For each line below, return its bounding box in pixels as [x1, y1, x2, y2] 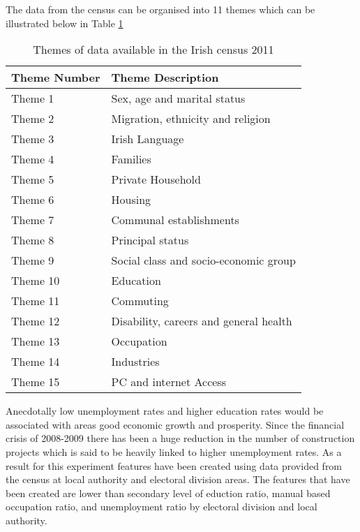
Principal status [111, 232, 189, 249]
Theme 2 [11, 110, 54, 127]
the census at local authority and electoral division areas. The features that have [6, 472, 350, 487]
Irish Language [111, 131, 184, 147]
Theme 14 [11, 353, 60, 370]
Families [111, 151, 151, 168]
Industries [111, 353, 160, 370]
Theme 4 [11, 151, 54, 168]
